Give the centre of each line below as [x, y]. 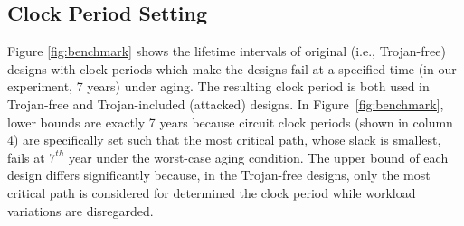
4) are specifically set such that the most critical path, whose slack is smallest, [224, 140]
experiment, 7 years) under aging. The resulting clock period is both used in [218, 86]
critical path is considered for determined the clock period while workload [212, 192]
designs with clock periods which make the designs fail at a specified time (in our [232, 68]
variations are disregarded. [80, 210]
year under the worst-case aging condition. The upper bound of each [259, 157]
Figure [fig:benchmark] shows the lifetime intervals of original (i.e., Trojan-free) [227, 51]
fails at [26, 157]
